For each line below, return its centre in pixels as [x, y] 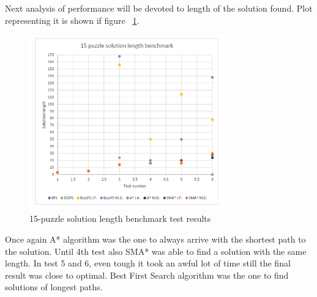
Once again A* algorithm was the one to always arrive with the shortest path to [155, 239]
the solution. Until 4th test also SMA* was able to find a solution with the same [156, 251]
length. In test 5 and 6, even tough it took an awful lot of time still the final [148, 263]
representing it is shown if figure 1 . [72, 20]
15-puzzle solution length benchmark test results [120, 218]
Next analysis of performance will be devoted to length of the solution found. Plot [159, 8]
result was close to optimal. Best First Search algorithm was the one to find [147, 275]
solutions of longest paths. [54, 287]
